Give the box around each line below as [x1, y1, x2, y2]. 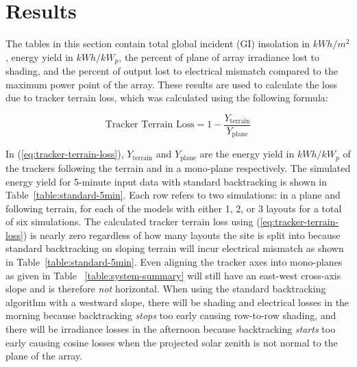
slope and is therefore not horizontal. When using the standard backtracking [5, 281, 326, 296]
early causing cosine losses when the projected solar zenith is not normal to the [5, 335, 338, 349]
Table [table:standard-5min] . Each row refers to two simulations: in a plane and [5, 188, 341, 202]
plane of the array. [5, 349, 83, 363]
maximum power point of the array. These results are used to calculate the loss [5, 77, 337, 91]
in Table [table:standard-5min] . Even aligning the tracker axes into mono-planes [5, 255, 343, 269]
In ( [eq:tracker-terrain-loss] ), [5, 147, 124, 161]
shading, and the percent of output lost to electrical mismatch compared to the [5, 64, 338, 78]
